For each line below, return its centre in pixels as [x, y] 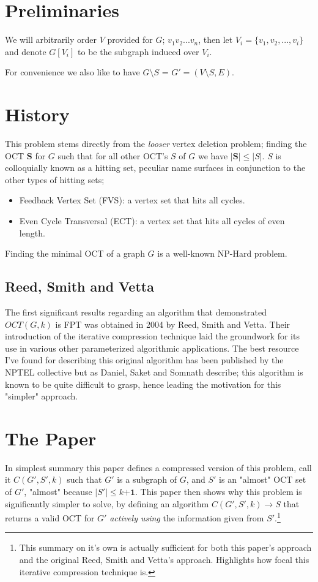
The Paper [51, 438]
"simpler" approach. [42, 396]
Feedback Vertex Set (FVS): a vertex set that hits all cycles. [132, 200]
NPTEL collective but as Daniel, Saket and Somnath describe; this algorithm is [154, 372]
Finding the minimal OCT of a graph [75, 253]
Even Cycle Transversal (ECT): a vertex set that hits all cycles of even [152, 221]
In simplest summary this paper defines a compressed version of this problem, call [158, 467]
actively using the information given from [187, 517]
